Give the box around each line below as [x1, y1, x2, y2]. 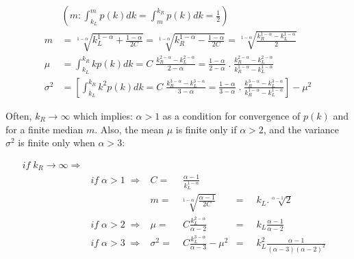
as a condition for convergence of [162, 108, 301, 122]
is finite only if [175, 122, 237, 136]
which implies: [73, 108, 133, 122]
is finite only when [18, 135, 95, 150]
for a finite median [5, 122, 84, 136]
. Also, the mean [94, 122, 164, 136]
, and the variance [263, 122, 339, 136]
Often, [5, 108, 32, 122]
